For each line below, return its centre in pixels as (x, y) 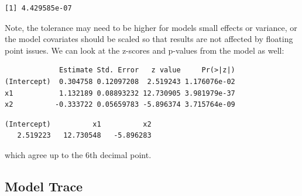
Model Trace (44, 186)
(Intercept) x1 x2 (78, 124)
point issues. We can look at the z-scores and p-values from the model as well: (145, 50)
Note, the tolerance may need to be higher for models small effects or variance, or (151, 27)
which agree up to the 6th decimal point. (78, 154)
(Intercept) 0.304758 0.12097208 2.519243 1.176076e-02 (120, 81)
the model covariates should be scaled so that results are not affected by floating (149, 39)
